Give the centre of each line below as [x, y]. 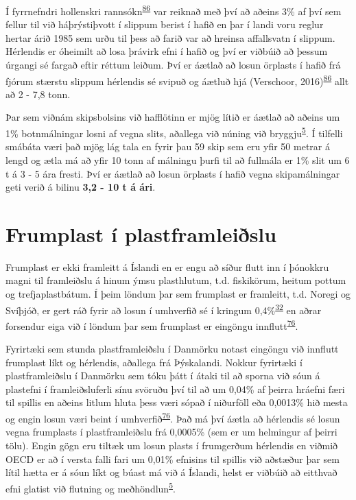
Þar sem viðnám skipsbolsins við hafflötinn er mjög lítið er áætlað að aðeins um [173, 117]
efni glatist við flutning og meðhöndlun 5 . [91, 487]
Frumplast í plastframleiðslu [141, 234]
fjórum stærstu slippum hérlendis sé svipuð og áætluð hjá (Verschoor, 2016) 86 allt [177, 80]
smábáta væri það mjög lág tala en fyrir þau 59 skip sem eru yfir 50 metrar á [168, 146]
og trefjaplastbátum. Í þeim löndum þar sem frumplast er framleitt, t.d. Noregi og [178, 294]
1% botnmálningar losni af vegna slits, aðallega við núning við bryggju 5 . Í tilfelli [174, 132]
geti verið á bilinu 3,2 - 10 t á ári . [81, 187]
